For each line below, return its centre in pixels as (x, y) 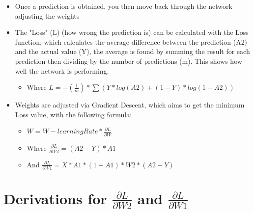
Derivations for (55, 199)
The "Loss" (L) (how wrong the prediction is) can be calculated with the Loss (132, 32)
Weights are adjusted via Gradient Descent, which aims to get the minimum (130, 105)
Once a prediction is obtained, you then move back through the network (124, 6)
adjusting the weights (47, 15)
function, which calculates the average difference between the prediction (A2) (131, 41)
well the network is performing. (62, 70)
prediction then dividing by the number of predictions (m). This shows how (128, 61)
